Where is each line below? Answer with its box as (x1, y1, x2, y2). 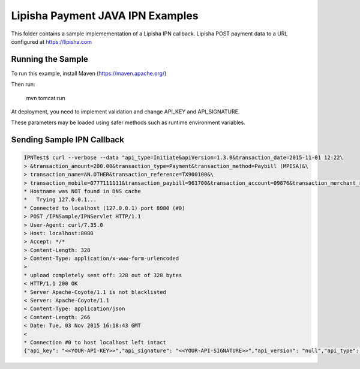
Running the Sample (11, 54, 88, 64)
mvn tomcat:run (26, 94, 65, 101)
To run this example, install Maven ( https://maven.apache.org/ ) (11, 70, 167, 77)
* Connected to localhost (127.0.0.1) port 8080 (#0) (23, 205, 185, 211)
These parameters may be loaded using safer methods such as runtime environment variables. (11, 119, 246, 126)
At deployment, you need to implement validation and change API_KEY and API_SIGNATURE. (11, 108, 240, 115)
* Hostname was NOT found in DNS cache (23, 188, 141, 194)
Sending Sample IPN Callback (11, 135, 124, 145)
